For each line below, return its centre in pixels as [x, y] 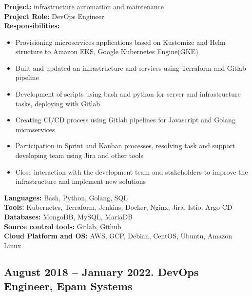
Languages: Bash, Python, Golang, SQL [66, 197]
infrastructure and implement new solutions [80, 181]
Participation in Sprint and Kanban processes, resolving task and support [125, 146]
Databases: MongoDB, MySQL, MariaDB [68, 217]
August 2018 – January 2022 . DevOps [101, 271]
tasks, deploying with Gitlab [58, 103]
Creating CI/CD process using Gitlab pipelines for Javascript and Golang [125, 120]
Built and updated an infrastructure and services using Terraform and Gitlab [131, 68]
